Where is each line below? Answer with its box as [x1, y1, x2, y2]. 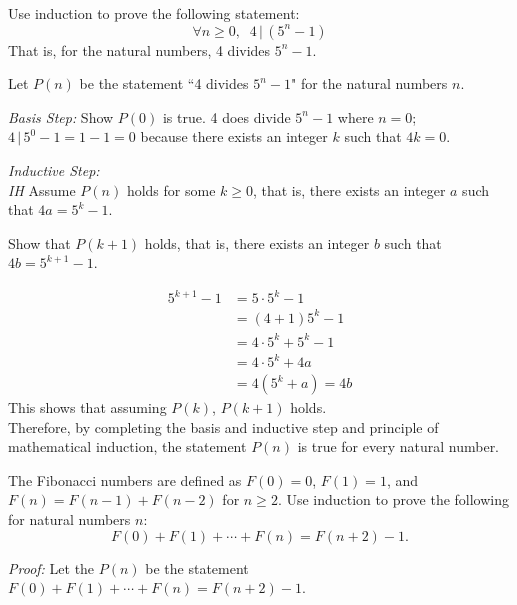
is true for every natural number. [297, 436, 500, 457]
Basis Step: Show [8, 106, 114, 127]
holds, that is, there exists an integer [144, 232, 370, 253]
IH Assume [8, 179, 76, 200]
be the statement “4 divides [79, 73, 249, 94]
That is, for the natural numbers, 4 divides [8, 39, 271, 60]
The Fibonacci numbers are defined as [8, 469, 242, 490]
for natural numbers [8, 509, 131, 530]
